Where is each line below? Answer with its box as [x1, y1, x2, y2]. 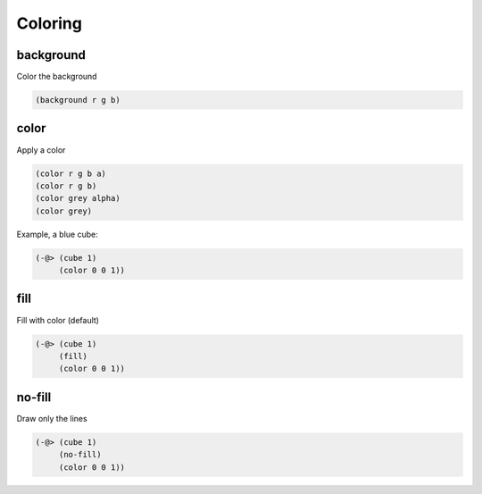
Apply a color [16, 144, 66, 155]
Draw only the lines [16, 413, 88, 423]
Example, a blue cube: [16, 229, 98, 239]
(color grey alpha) [35, 193, 120, 204]
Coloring [16, 13, 82, 33]
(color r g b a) [35, 168, 107, 179]
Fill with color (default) [16, 314, 100, 325]
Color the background [16, 71, 97, 82]
